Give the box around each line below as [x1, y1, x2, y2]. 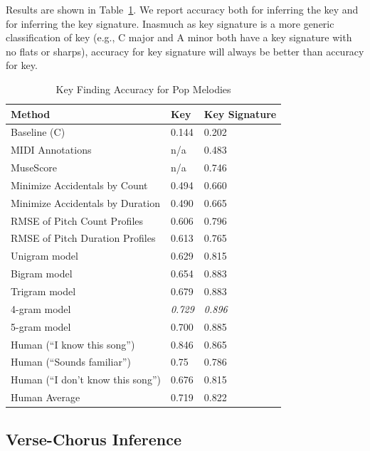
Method [11, 106, 51, 121]
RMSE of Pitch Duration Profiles [11, 230, 156, 245]
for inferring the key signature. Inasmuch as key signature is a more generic [6, 16, 334, 31]
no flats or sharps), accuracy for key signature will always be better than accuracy [6, 43, 364, 58]
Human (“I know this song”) [11, 336, 135, 351]
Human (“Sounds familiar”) [11, 354, 131, 369]
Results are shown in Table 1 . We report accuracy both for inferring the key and [6, 2, 359, 16]
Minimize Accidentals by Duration [11, 195, 160, 210]
